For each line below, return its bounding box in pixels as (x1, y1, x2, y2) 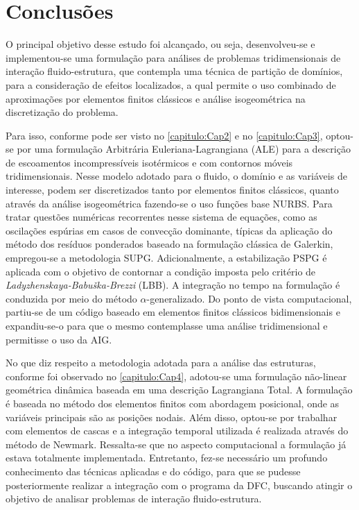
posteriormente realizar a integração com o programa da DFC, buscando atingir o (6, 477, 353, 492)
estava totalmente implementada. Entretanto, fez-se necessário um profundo (6, 450, 328, 465)
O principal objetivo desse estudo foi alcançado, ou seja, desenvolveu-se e (6, 37, 315, 51)
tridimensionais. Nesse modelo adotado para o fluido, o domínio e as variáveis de (6, 169, 347, 183)
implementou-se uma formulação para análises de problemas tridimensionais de (6, 50, 341, 65)
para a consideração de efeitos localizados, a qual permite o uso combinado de (6, 77, 336, 92)
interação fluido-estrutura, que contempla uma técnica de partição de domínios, (6, 64, 343, 78)
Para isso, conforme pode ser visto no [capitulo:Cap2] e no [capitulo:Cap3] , (6, 128, 323, 142)
